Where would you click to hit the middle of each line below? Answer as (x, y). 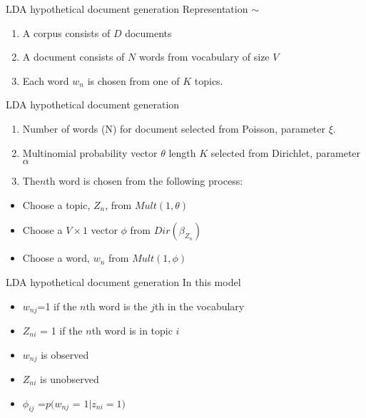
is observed (65, 354)
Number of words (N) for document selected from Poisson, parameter (174, 128)
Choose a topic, (56, 204)
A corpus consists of (66, 32)
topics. (209, 80)
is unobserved (70, 379)
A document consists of (73, 57)
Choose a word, (56, 258)
